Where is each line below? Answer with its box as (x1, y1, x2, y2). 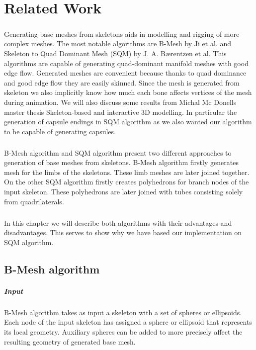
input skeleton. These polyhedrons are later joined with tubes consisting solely (4, 186, 243, 197)
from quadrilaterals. (4, 196, 64, 206)
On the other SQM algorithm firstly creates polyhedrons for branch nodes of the (4, 176, 249, 187)
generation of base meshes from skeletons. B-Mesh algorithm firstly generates (4, 157, 239, 168)
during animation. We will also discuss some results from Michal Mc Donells (4, 96, 237, 107)
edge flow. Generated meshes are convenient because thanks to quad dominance (4, 68, 247, 78)
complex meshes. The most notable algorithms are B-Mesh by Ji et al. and (4, 38, 231, 49)
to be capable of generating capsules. (4, 126, 116, 136)
